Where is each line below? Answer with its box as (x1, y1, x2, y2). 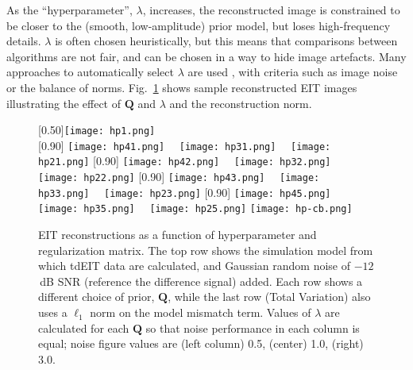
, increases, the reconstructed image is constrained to (142, 2, 400, 17)
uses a (38, 304, 68, 321)
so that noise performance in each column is (145, 319, 360, 336)
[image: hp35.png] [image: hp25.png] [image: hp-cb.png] (38, 203, 353, 215)
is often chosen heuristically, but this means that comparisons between (55, 33, 398, 49)
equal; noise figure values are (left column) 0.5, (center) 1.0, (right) (38, 335, 364, 352)
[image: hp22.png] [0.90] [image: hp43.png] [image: (38, 168, 320, 185)
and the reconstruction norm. (169, 94, 312, 111)
